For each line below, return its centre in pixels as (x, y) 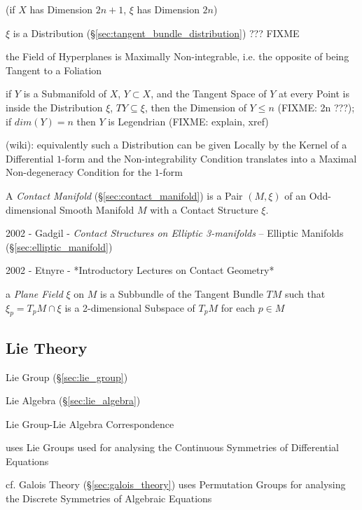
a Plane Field (34, 293)
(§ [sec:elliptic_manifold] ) (59, 246)
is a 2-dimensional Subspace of (130, 307)
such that (305, 293)
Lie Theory (47, 347)
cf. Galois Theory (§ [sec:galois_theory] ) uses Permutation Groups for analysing (176, 484)
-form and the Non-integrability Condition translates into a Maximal (209, 158)
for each (238, 307)
